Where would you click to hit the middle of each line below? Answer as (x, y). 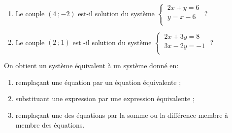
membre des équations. (50, 124)
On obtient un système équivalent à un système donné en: (91, 66)
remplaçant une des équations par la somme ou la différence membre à (122, 115)
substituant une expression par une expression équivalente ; (105, 98)
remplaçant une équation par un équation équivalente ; (98, 82)
